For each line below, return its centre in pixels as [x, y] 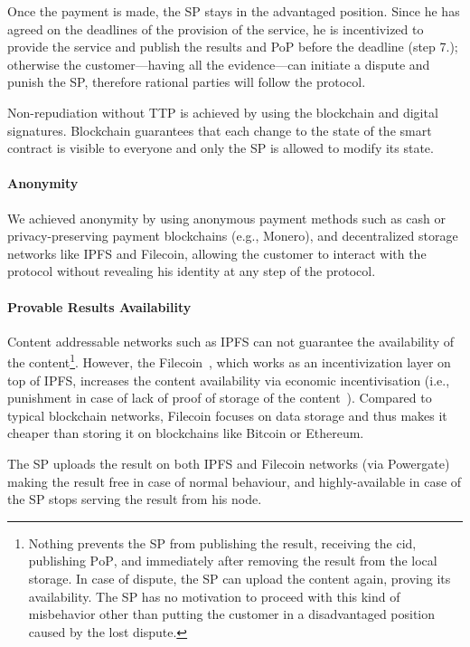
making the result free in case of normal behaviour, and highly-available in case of [235, 481]
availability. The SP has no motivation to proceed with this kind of [214, 596]
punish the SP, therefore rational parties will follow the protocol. [187, 82]
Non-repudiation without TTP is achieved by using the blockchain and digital [223, 112]
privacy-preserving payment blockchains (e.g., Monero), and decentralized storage [233, 236]
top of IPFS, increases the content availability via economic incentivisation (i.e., [229, 380]
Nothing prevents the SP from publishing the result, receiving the [210, 542]
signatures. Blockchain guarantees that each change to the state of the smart [220, 130]
